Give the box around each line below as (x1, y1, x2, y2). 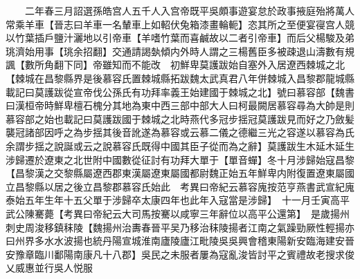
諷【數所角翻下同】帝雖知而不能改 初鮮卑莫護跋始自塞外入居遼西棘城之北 (6, 57, 345, 72)
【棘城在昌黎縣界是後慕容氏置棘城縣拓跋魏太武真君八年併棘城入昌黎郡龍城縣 (6, 70, 354, 85)
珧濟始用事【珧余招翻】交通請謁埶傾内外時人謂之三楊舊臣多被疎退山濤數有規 (6, 44, 354, 58)
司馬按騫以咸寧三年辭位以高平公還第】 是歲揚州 (131, 206, 350, 220)
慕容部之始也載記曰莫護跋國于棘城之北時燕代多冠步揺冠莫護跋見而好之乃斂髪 (6, 111, 354, 126)
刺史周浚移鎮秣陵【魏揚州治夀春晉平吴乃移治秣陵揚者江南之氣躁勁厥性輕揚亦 (6, 220, 354, 234)
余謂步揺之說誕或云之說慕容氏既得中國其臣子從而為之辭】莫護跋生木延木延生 (6, 138, 354, 153)
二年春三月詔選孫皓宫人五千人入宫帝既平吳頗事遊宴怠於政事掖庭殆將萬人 (24, 3, 354, 17)
